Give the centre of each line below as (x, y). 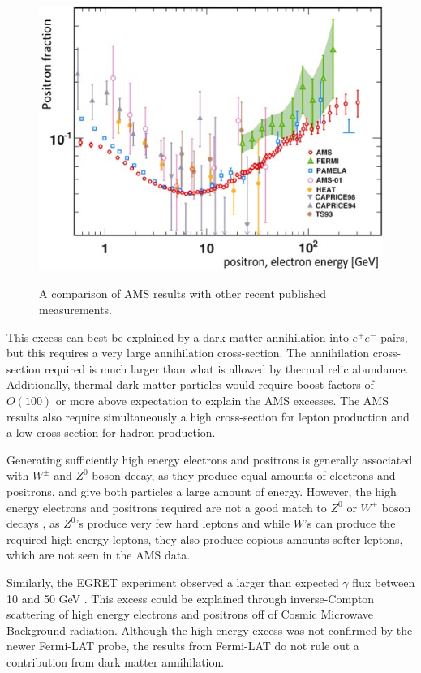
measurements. (76, 310)
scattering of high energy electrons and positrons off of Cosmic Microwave (190, 614)
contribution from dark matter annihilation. (116, 661)
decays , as (33, 523)
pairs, (394, 336)
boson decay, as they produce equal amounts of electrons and (244, 475)
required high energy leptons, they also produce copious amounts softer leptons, (205, 539)
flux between (384, 582)
